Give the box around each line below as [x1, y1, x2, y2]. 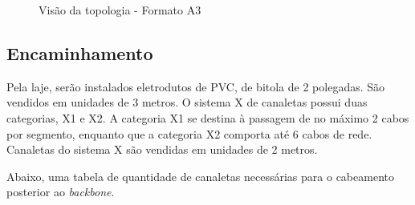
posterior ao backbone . [6, 183, 115, 200]
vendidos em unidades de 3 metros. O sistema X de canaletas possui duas [6, 94, 368, 111]
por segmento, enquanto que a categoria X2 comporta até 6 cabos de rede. [6, 125, 372, 142]
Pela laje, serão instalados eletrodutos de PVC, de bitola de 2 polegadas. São [6, 78, 385, 94]
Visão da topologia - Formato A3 [39, 2, 201, 18]
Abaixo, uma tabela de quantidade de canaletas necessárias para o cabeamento [6, 167, 394, 184]
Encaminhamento [6, 40, 153, 65]
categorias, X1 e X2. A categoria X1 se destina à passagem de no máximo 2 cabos [6, 109, 409, 126]
